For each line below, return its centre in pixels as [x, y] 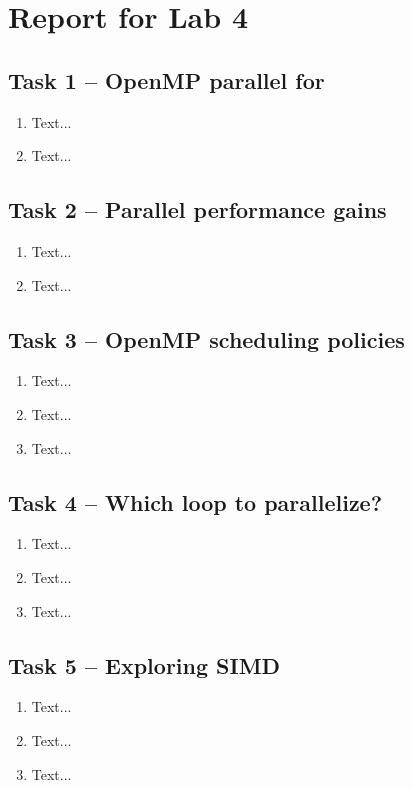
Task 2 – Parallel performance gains [197, 209]
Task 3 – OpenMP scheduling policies [206, 338]
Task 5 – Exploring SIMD [144, 664]
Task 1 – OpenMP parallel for [166, 79]
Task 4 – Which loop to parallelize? [195, 501]
